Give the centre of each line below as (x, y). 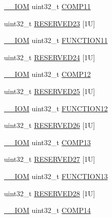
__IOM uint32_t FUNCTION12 (56, 108)
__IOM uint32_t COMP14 (47, 210)
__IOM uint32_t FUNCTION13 (56, 176)
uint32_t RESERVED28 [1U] (50, 193)
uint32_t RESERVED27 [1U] (50, 159)
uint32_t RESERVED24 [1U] (50, 57)
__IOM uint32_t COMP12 (47, 74)
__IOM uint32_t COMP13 (47, 142)
